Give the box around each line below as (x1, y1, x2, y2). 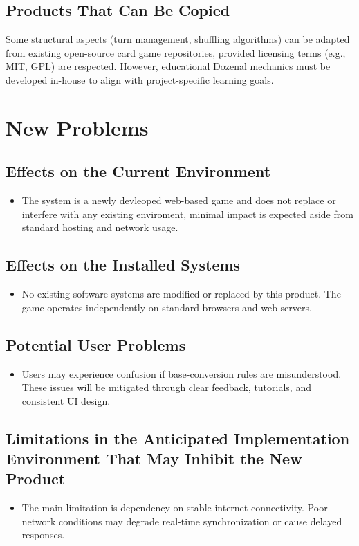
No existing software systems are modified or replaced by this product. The (21, 286, 341, 301)
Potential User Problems (6, 334, 186, 355)
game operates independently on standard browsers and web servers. (21, 300, 312, 314)
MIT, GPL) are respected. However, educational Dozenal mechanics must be (6, 59, 331, 73)
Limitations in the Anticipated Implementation (6, 427, 350, 448)
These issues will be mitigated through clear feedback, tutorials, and (21, 380, 311, 394)
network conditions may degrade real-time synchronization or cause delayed (21, 513, 342, 528)
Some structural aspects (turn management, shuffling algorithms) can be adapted (6, 32, 350, 46)
